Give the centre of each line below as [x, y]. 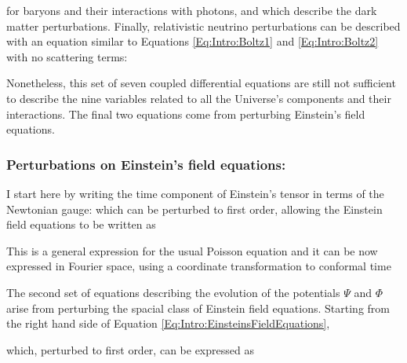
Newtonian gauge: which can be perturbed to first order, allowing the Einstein [194, 209]
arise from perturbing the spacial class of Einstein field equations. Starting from [198, 308]
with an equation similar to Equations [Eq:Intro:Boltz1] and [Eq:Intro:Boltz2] [193, 41]
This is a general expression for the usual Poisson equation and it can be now [192, 250]
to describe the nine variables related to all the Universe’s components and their [199, 98]
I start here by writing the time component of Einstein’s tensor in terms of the [195, 193]
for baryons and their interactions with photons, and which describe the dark [192, 10]
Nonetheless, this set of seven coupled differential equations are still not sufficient [201, 83]
